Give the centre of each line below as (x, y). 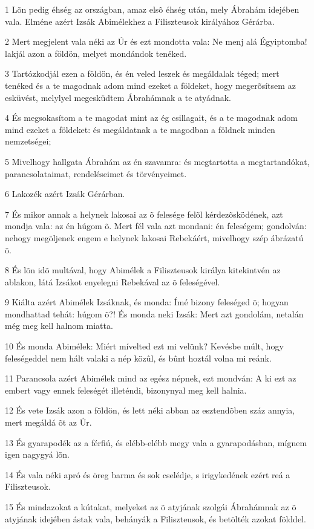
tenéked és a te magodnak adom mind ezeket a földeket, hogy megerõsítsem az (150, 85)
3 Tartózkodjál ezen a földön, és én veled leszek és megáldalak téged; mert (142, 73)
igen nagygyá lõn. (37, 454)
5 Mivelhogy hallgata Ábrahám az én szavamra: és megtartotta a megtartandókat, (157, 161)
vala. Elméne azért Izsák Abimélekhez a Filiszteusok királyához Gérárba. (140, 21)
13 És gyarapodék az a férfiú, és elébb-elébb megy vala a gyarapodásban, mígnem (156, 442)
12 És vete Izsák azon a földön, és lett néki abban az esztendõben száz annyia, (150, 410)
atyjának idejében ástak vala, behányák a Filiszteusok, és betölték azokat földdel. (155, 518)
